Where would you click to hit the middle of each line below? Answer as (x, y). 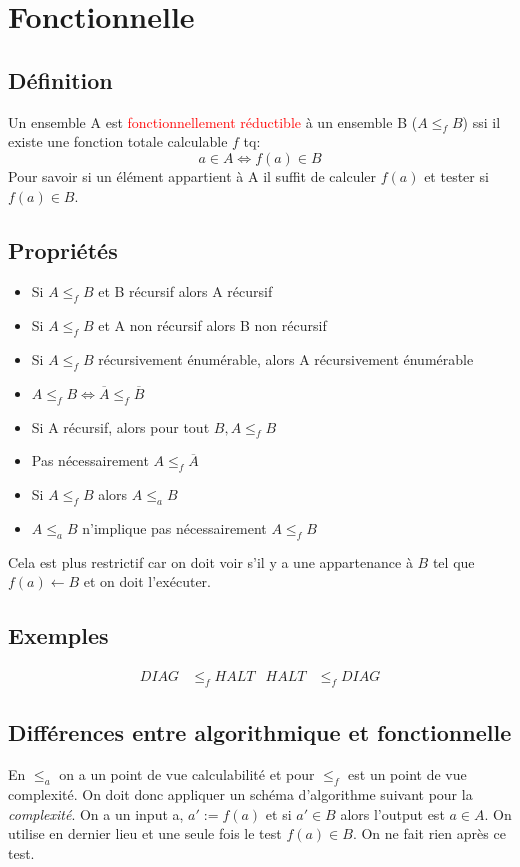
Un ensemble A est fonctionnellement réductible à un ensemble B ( (213, 121)
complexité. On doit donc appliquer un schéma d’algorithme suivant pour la (240, 793)
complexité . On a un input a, (96, 813)
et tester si (456, 175)
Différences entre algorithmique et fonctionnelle (260, 732)
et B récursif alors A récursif (185, 291)
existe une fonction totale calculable (118, 141)
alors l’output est (392, 813)
